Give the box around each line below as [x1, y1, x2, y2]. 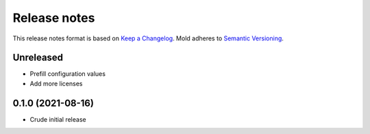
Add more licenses [29, 79, 83, 88]
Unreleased [12, 52, 64, 64]
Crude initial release [29, 115, 86, 123]
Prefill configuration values [29, 70, 106, 78]
